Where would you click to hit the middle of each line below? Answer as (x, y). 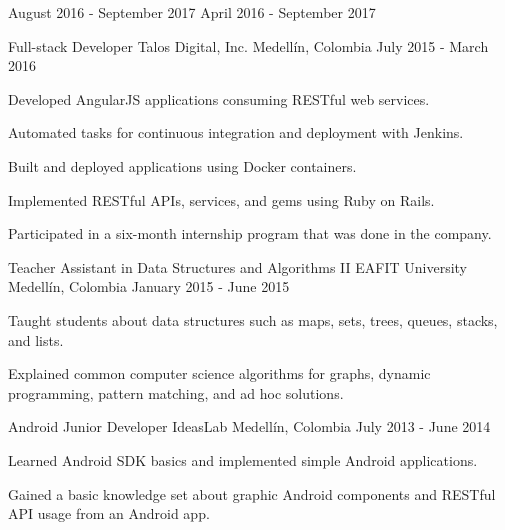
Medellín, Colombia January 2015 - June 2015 (149, 286)
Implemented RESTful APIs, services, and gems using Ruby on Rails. (221, 199)
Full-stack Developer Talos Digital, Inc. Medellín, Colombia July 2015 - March (248, 45)
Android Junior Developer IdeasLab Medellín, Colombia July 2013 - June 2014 (249, 426)
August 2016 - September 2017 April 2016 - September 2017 (192, 12)
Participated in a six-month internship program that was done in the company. (250, 233)
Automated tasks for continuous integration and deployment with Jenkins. (236, 132)
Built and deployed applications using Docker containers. (182, 165)
